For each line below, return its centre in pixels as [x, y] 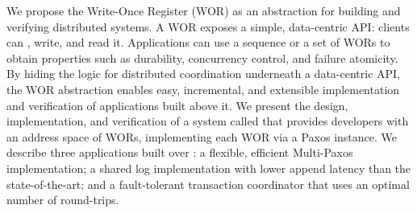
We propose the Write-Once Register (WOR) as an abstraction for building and [204, 10]
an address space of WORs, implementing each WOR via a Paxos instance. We [202, 136]
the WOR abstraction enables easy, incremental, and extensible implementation [203, 89]
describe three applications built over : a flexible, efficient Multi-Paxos [180, 152]
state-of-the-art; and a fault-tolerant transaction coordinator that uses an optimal [208, 184]
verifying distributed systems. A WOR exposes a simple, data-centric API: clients [208, 26]
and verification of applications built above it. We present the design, [177, 105]
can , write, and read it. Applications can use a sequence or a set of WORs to [198, 42]
